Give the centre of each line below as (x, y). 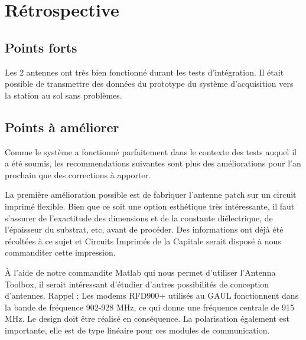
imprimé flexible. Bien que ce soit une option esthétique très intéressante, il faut (150, 206)
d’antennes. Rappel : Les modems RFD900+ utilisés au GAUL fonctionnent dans (152, 295)
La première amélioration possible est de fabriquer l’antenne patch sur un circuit (151, 194)
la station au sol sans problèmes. (64, 95)
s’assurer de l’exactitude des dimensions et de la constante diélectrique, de (139, 218)
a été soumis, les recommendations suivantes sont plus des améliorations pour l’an (153, 163)
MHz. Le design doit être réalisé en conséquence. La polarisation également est (147, 318)
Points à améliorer (62, 127)
